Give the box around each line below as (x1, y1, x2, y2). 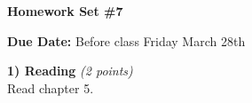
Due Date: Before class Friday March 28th (7, 31, 246, 50)
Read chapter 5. (7, 78, 94, 97)
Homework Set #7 (7, 2, 123, 20)
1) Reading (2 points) (7, 61, 133, 80)
